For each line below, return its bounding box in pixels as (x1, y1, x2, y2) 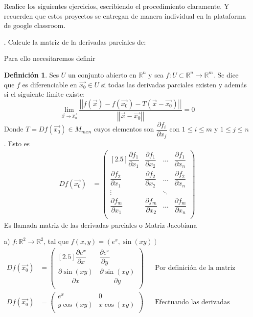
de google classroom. (4, 20, 66, 30)
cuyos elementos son (93, 124, 154, 134)
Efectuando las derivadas (155, 299, 230, 306)
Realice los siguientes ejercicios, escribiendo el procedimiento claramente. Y (4, 1, 230, 11)
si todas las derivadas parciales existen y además (101, 79, 247, 89)
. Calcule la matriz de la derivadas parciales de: (4, 36, 146, 47)
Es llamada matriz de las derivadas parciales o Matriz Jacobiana (4, 219, 197, 230)
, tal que (44, 236, 69, 246)
